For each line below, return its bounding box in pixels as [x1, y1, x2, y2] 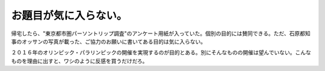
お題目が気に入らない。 [11, 9, 128, 22]
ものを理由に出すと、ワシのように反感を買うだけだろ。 [11, 57, 148, 64]
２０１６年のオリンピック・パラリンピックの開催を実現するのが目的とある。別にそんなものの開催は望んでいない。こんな [11, 49, 311, 56]
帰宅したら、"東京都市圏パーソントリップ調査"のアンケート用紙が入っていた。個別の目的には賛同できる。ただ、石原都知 [11, 30, 311, 37]
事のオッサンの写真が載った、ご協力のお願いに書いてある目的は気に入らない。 [11, 38, 206, 45]
